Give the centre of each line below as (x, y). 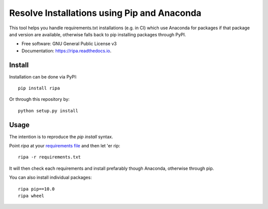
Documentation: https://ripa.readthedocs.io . (67, 51)
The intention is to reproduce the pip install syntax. (61, 137)
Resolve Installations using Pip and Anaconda (105, 13)
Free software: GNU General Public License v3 (69, 44)
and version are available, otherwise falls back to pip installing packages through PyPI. (98, 34)
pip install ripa (39, 88)
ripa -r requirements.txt (50, 157)
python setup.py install (48, 111)
